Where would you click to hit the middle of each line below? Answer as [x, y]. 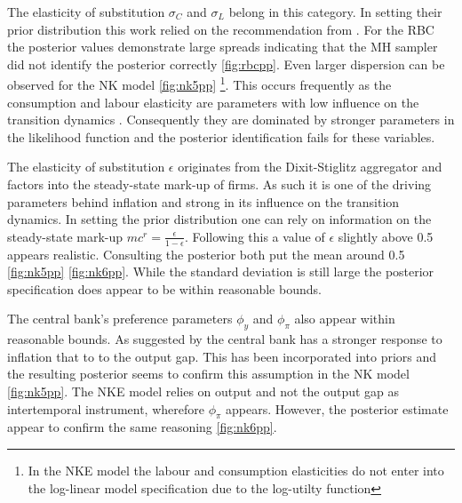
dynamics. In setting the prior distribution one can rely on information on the [219, 219]
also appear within [345, 319]
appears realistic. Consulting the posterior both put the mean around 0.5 [206, 254]
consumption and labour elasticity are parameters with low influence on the [213, 102]
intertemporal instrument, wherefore [106, 408]
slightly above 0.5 [386, 236]
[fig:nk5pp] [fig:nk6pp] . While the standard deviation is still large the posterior [221, 271]
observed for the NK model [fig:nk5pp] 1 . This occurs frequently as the [199, 84]
